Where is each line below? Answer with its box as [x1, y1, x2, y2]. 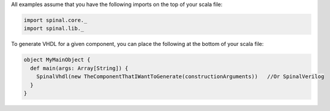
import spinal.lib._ [23, 25, 84, 32]
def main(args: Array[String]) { [30, 64, 128, 72]
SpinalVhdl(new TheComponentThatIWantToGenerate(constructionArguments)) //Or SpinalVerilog [36, 73, 325, 80]
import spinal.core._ [23, 17, 88, 23]
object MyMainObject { [23, 57, 91, 63]
